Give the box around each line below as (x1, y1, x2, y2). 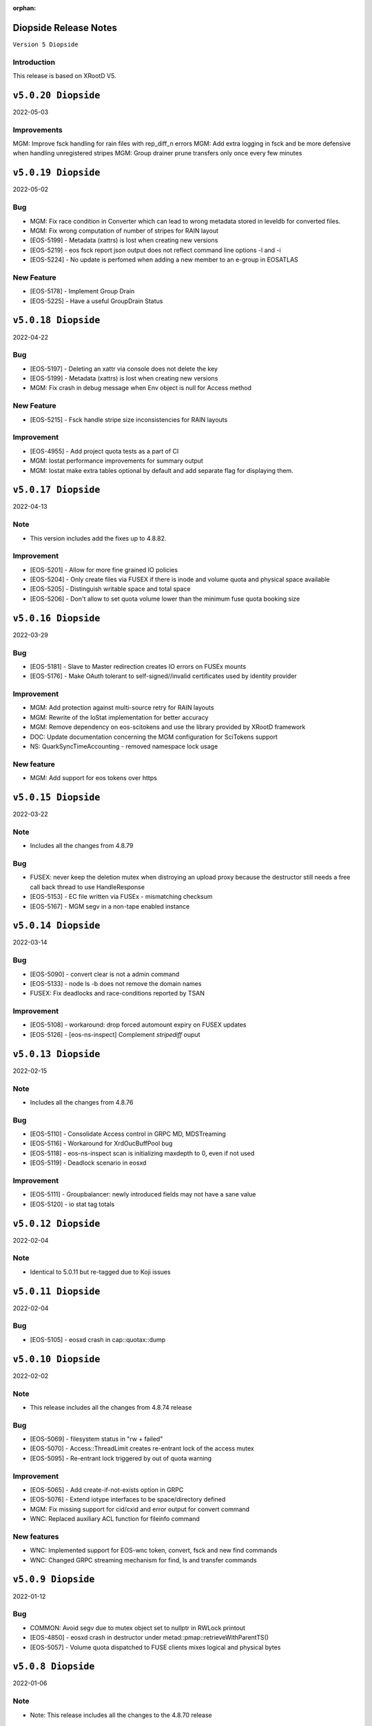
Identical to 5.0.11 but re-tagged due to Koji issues (30, 1268, 172, 1276)
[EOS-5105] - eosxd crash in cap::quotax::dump (30, 1335, 166, 1344)
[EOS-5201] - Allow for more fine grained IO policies (30, 565, 178, 574)
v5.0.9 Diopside (12, 1574, 95, 1585)
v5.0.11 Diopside (12, 1286, 101, 1297)
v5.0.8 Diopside (12, 1661, 95, 1672)
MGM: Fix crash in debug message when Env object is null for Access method (30, 384, 251, 392)
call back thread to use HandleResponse (30, 882, 145, 891)
